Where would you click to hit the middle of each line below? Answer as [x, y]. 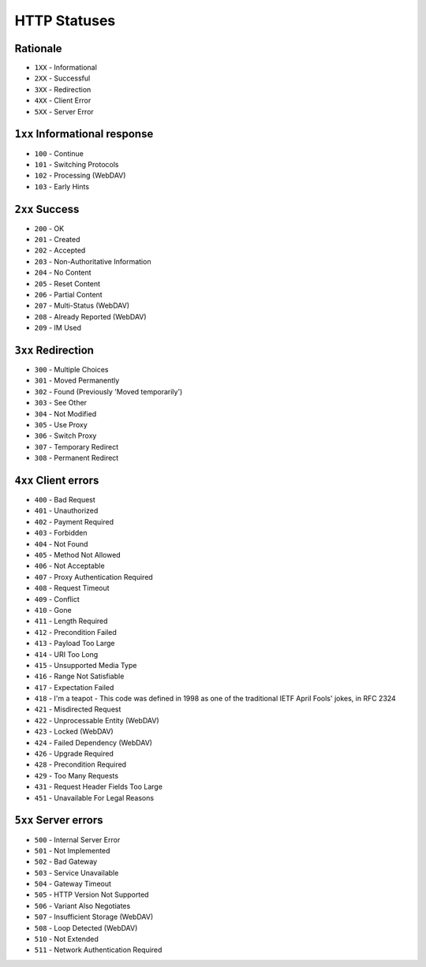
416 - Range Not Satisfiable [79, 676]
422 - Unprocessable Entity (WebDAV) [97, 720]
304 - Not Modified [65, 413]
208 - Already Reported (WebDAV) [90, 316]
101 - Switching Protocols [77, 164]
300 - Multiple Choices [72, 370]
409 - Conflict [57, 599]
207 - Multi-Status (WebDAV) [82, 306]
